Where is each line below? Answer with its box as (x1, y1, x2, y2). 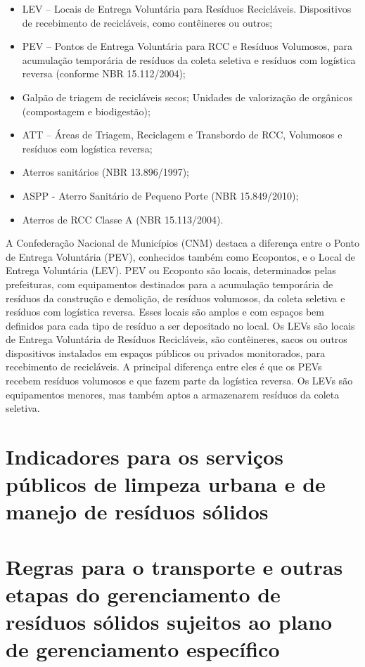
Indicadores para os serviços (6, 442, 283, 471)
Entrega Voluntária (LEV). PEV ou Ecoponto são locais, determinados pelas (6, 263, 336, 278)
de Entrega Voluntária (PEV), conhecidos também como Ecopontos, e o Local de (6, 249, 355, 264)
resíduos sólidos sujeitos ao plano (6, 607, 333, 636)
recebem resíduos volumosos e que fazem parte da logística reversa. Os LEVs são (6, 373, 353, 388)
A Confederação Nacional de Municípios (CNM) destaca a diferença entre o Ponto (6, 235, 359, 250)
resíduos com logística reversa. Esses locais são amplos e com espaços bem (6, 304, 324, 319)
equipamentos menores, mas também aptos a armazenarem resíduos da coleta (6, 387, 340, 401)
